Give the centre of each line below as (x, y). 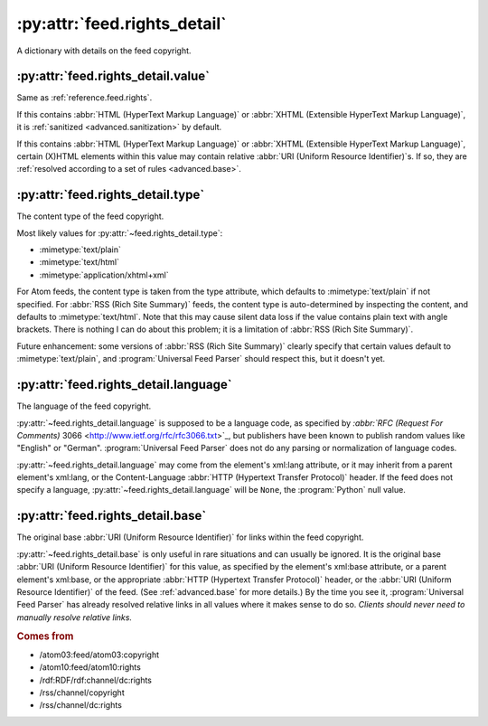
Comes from (45, 636)
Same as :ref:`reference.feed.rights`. (84, 98)
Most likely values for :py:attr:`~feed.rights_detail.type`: (120, 233)
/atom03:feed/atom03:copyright (99, 655)
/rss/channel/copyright (82, 693)
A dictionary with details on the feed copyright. (104, 51)
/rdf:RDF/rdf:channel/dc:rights (96, 680)
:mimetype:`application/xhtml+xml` (104, 275)
